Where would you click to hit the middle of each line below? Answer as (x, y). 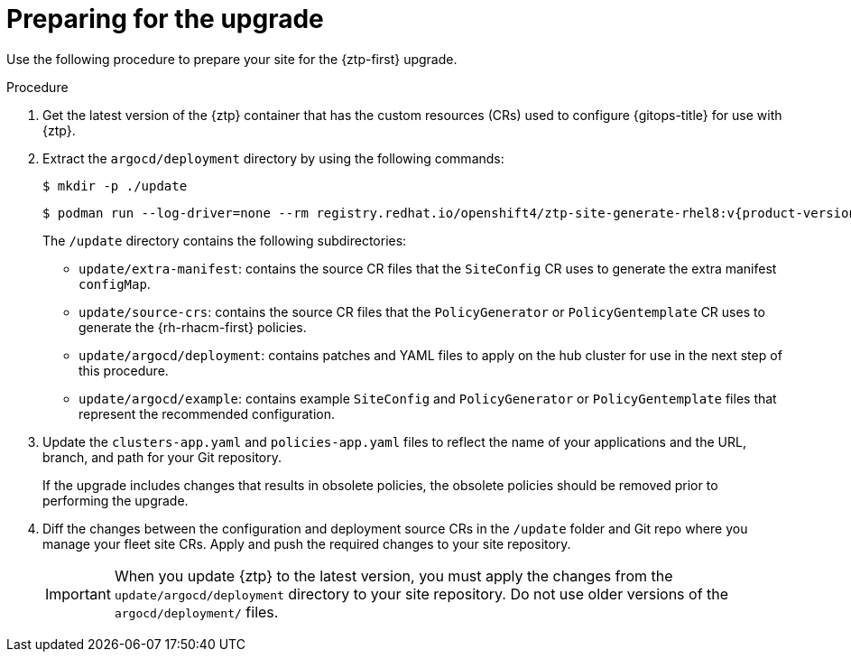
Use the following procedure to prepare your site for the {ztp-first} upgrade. (232, 59)
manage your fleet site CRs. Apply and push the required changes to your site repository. (307, 543)
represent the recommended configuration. (207, 413)
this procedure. (124, 370)
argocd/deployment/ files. (196, 612)
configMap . (115, 283)
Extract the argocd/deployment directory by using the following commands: (273, 158)
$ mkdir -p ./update (115, 186)
